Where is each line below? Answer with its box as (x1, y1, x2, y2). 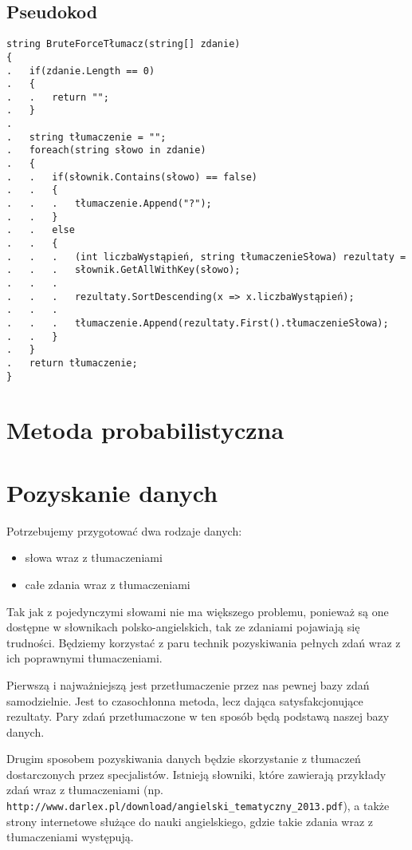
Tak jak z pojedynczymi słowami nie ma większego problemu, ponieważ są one (6, 603, 389, 619)
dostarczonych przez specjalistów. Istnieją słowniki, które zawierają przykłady (6, 765, 386, 782)
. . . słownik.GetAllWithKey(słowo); (6, 264, 241, 276)
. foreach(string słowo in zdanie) (6, 144, 206, 156)
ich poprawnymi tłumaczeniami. (6, 650, 163, 666)
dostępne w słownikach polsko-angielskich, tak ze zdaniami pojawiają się (6, 619, 360, 635)
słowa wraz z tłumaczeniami (25, 549, 163, 566)
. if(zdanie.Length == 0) (6, 65, 155, 77)
